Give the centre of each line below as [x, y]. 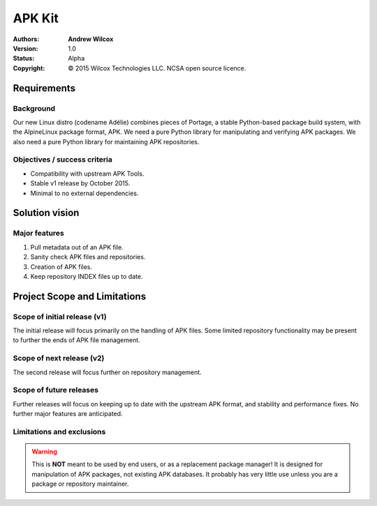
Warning [44, 452]
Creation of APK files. [61, 267]
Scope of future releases [56, 390]
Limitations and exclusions [59, 431]
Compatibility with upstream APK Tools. [87, 174]
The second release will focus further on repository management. [107, 372]
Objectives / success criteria [63, 160]
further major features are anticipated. [68, 414]
